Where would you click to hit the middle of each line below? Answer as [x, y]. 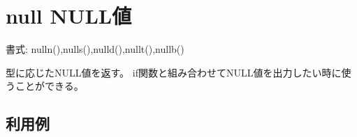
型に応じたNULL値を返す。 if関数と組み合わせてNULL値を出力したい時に [174, 72]
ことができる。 [49, 86]
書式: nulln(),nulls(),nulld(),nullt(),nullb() [95, 49]
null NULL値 [69, 16]
